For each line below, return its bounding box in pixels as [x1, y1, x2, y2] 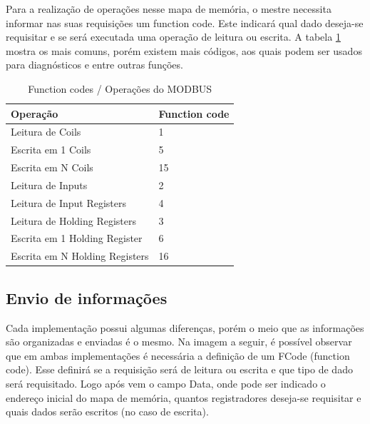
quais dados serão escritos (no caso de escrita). [6, 404, 209, 419]
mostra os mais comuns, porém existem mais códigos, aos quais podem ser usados [6, 43, 362, 58]
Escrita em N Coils [11, 160, 93, 175]
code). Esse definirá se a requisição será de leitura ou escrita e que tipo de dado [6, 362, 353, 377]
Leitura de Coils [11, 124, 81, 139]
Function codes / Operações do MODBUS [28, 81, 212, 96]
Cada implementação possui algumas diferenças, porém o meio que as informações [6, 320, 364, 335]
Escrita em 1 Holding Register [11, 231, 143, 246]
